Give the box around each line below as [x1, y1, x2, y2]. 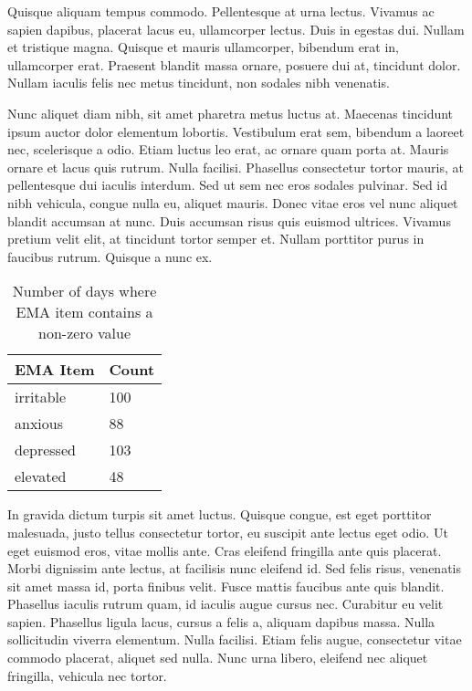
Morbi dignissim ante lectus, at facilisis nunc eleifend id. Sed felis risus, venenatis [7, 559, 461, 578]
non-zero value [38, 322, 131, 344]
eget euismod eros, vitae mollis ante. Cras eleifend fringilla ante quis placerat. [7, 540, 442, 560]
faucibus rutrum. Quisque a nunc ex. [7, 246, 213, 266]
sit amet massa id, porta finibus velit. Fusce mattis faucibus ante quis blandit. [7, 576, 445, 595]
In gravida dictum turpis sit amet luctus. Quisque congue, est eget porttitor [7, 505, 432, 524]
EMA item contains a [16, 301, 153, 323]
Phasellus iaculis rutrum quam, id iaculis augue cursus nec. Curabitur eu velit [7, 594, 444, 613]
